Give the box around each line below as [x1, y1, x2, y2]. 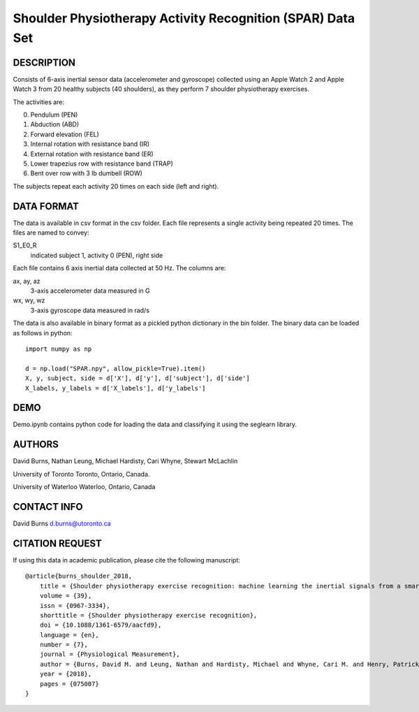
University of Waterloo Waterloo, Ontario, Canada [13, 483, 156, 491]
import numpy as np [25, 344, 92, 353]
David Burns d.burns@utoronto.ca [13, 519, 111, 528]
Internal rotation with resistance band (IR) [30, 140, 150, 148]
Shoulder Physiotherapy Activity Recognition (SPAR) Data [13, 10, 355, 26]
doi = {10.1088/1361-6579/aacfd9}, [39, 621, 162, 629]
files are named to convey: [13, 228, 90, 237]
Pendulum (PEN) [30, 110, 78, 119]
